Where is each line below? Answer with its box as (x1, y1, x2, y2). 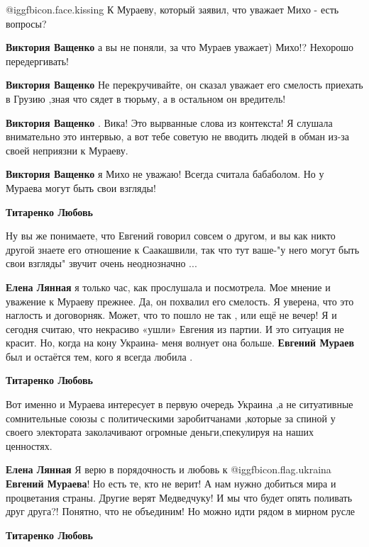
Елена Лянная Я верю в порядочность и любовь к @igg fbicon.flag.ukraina (6, 462, 331, 477)
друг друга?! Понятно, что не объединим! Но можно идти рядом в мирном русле (6, 504, 356, 519)
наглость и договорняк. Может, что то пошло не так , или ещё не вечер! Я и (6, 308, 337, 322)
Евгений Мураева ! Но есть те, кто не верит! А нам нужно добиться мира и (6, 476, 336, 491)
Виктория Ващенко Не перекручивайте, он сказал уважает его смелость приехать (6, 77, 363, 92)
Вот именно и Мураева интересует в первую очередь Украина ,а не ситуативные (6, 397, 353, 412)
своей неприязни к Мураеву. (6, 142, 128, 157)
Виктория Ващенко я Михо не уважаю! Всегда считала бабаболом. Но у (6, 167, 324, 181)
